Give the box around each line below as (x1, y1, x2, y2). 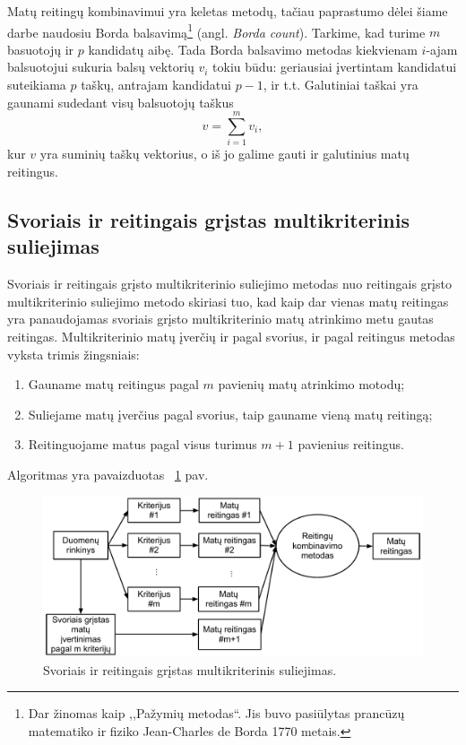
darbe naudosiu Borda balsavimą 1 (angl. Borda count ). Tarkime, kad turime (7, 20, 426, 41)
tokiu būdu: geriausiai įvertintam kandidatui (212, 57, 457, 76)
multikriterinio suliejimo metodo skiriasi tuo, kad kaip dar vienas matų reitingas (7, 291, 449, 310)
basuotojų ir (7, 39, 74, 58)
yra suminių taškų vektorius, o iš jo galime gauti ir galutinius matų (39, 144, 410, 163)
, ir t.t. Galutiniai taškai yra (263, 75, 419, 94)
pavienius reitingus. (298, 435, 404, 454)
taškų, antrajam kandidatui (81, 75, 231, 94)
